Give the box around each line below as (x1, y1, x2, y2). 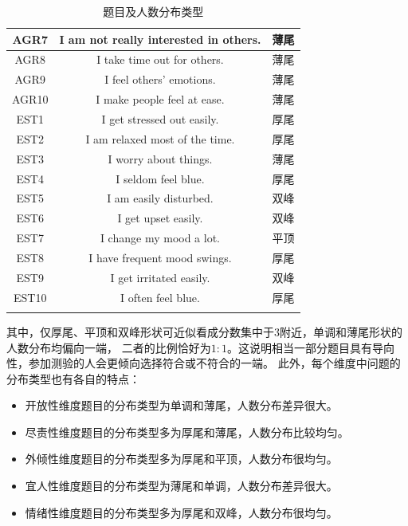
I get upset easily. (117, 210, 203, 226)
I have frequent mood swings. (88, 249, 232, 265)
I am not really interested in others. (59, 30, 261, 47)
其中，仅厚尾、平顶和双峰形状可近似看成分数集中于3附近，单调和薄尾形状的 (6, 323, 402, 340)
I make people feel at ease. (96, 91, 225, 108)
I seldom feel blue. (116, 170, 205, 186)
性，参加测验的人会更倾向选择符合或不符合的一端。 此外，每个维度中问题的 (6, 355, 401, 371)
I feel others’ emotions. (104, 71, 216, 88)
